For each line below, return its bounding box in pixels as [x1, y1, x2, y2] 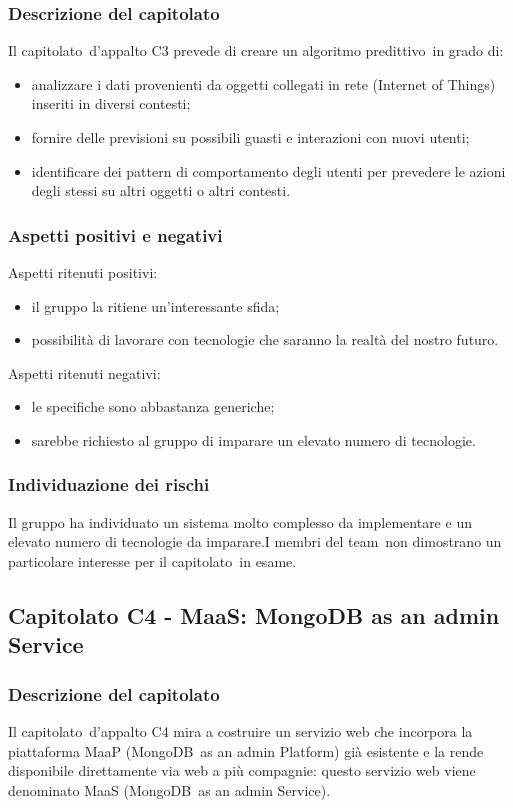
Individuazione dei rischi [8, 472, 210, 497]
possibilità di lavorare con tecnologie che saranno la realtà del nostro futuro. [31, 329, 499, 350]
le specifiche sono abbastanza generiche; [31, 396, 275, 417]
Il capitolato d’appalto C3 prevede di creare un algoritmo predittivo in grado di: [8, 40, 504, 61]
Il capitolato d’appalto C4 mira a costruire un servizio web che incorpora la [8, 720, 473, 741]
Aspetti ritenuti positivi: [8, 262, 158, 282]
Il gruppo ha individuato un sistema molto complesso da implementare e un [8, 511, 472, 532]
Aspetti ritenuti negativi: [8, 362, 161, 383]
